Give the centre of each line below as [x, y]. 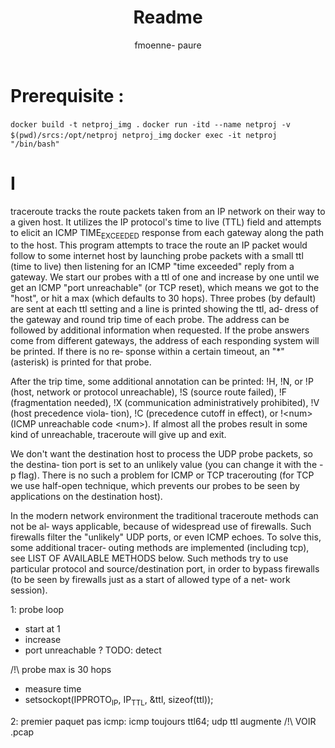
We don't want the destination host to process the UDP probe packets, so [161, 454]
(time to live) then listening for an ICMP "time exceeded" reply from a [152, 267]
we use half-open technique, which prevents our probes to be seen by [155, 486]
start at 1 [42, 629]
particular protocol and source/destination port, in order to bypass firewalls [165, 569]
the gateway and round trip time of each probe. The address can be [150, 320]
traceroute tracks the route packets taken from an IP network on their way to [168, 211]
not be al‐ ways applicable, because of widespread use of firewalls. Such [161, 527]
